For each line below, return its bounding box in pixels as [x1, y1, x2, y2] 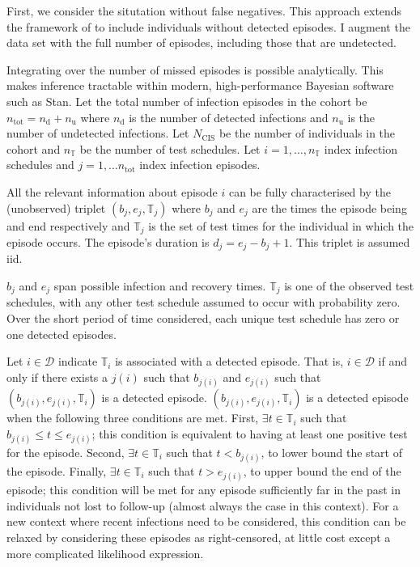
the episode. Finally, [6, 463, 107, 480]
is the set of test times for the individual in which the [148, 217, 414, 234]
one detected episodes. [6, 325, 117, 342]
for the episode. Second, [6, 443, 125, 460]
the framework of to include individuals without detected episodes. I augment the [6, 18, 410, 35]
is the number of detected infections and [129, 108, 329, 125]
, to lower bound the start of [261, 443, 402, 460]
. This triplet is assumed [289, 233, 410, 250]
